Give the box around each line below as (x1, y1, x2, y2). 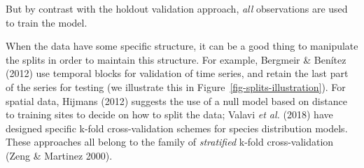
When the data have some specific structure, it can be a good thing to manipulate (6, 38, 358, 53)
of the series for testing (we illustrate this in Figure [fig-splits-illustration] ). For (6, 79, 346, 94)
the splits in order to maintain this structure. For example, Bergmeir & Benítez (6, 52, 346, 66)
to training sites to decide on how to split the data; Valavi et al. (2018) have (6, 107, 333, 122)
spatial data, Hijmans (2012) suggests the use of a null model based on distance (6, 93, 347, 108)
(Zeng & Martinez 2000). (6, 148, 113, 162)
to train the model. (6, 15, 87, 29)
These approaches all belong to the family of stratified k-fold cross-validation (6, 134, 334, 149)
